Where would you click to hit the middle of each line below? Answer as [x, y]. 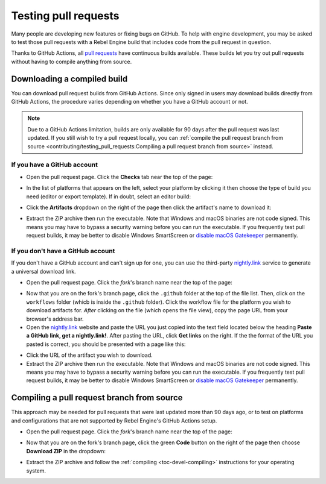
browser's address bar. [55, 319]
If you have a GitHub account [55, 165]
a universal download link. [43, 271]
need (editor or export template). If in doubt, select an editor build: [109, 196]
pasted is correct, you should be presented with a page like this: [106, 344]
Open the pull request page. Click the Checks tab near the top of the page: [120, 177]
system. [36, 471]
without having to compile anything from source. [72, 61]
